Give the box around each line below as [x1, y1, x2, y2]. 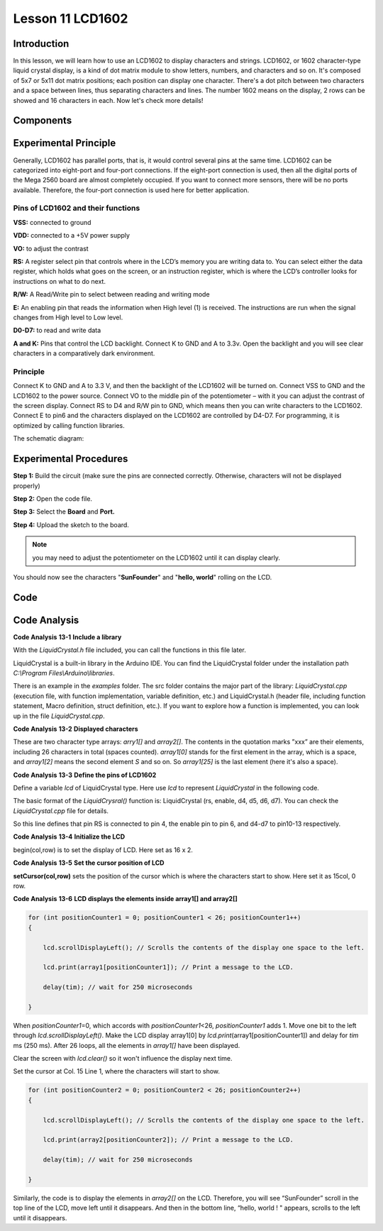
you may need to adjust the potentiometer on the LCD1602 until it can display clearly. [32, 553, 280, 562]
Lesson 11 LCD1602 [13, 11, 128, 26]
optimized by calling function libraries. [13, 421, 126, 429]
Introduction [13, 38, 70, 50]
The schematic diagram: [13, 434, 84, 443]
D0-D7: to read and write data [13, 326, 101, 335]
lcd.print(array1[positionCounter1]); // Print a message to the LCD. [43, 964, 294, 971]
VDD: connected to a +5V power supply [13, 231, 131, 240]
